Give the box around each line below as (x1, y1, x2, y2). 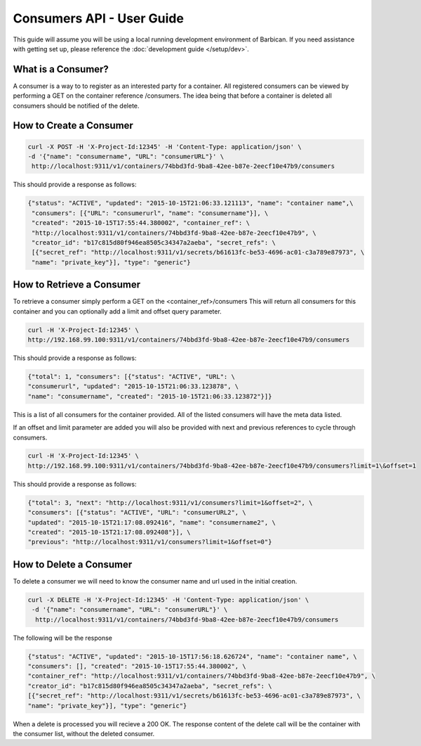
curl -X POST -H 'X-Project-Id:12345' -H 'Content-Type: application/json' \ (27, 143, 302, 150)
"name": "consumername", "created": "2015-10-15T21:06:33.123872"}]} (27, 392, 272, 400)
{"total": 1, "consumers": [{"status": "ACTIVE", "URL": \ (27, 373, 235, 380)
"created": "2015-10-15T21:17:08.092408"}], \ (27, 528, 191, 536)
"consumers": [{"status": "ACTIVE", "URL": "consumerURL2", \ (27, 508, 246, 517)
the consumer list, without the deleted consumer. (13, 729, 155, 738)
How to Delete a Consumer (13, 558, 133, 570)
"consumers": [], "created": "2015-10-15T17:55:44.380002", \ (27, 662, 246, 671)
